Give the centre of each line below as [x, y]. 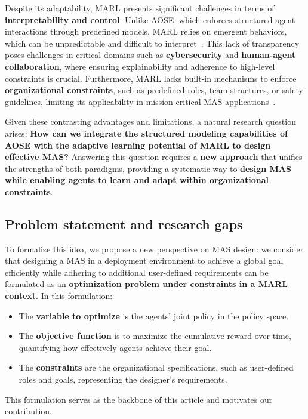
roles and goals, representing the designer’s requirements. [123, 379]
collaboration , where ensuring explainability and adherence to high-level [140, 66]
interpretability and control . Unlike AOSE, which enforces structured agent [150, 19]
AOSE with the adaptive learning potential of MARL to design [138, 145]
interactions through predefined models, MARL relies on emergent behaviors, [146, 31]
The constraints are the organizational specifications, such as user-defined [156, 367]
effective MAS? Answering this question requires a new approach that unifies [154, 157]
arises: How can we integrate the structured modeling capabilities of [146, 133]
